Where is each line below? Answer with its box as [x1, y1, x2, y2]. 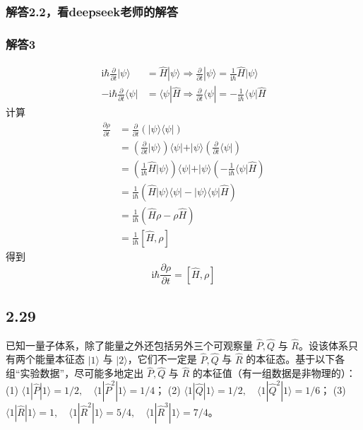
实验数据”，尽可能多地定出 [20, 366, 144, 380]
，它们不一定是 [127, 351, 197, 366]
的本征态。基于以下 [246, 351, 335, 366]
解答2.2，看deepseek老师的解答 [6, 2, 179, 20]
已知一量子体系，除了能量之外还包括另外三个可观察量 [6, 337, 253, 352]
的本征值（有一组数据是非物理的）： [192, 366, 356, 380]
